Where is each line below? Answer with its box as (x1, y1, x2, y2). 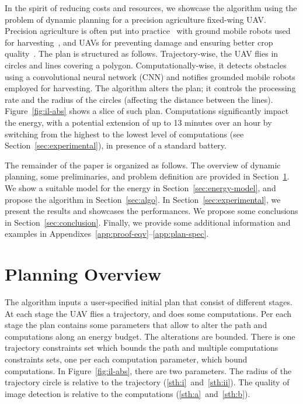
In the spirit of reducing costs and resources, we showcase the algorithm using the (5, 2, 297, 13)
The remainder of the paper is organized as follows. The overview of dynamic (5, 158, 281, 171)
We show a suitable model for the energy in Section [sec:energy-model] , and (5, 181, 276, 194)
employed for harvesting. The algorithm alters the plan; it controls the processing (5, 82, 296, 94)
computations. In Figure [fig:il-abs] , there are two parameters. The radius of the (5, 364, 292, 377)
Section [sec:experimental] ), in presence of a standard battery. (5, 139, 227, 151)
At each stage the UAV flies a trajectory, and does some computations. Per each (5, 307, 292, 319)
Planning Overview (5, 262, 162, 286)
